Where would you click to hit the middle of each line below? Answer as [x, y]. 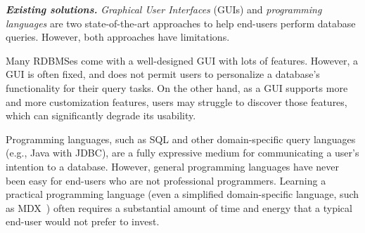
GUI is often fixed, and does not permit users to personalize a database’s [163, 74]
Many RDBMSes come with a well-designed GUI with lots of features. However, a [182, 60]
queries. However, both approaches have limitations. [118, 37]
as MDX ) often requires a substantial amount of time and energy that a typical [179, 207]
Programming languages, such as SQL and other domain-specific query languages [181, 139]
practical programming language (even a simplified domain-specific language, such [182, 194]
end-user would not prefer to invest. [83, 221]
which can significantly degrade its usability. [101, 115]
